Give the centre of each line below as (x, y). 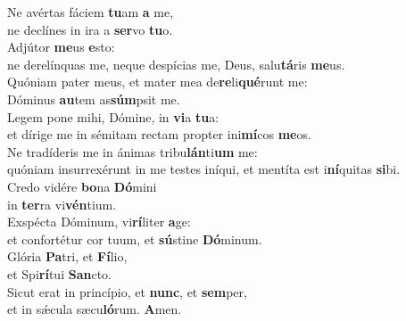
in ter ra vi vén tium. (62, 204)
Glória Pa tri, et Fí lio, (67, 256)
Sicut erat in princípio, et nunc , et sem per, (127, 291)
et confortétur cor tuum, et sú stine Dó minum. (135, 239)
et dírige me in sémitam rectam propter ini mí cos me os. (159, 134)
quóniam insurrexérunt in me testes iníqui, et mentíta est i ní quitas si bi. (204, 169)
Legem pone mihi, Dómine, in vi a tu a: (113, 116)
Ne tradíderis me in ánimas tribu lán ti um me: (133, 151)
